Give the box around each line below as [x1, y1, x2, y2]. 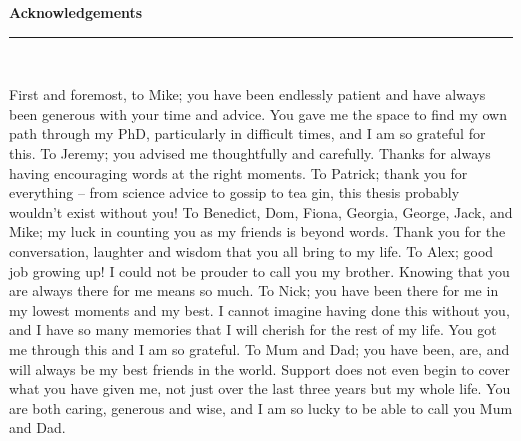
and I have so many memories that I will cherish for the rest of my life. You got [9, 319, 497, 340]
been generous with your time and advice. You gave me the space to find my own [9, 103, 507, 124]
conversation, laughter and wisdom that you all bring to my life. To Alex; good [9, 240, 494, 261]
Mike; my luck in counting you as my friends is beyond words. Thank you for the [9, 221, 506, 242]
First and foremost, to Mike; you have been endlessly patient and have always [9, 84, 486, 105]
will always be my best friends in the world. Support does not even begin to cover [9, 358, 510, 379]
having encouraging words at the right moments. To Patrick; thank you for [9, 162, 468, 183]
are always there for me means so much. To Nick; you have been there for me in [9, 280, 499, 301]
